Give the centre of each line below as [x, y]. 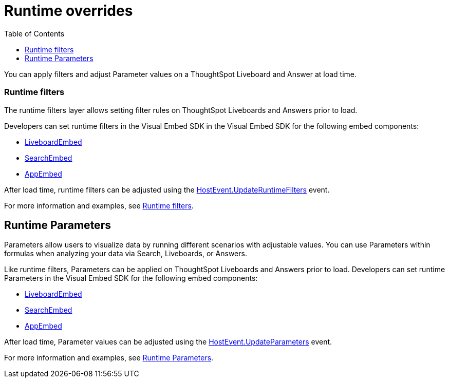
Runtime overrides [69, 11]
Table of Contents [34, 33]
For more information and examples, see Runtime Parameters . [109, 358]
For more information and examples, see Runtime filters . [99, 205]
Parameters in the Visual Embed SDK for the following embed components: [131, 278]
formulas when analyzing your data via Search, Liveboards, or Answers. [126, 254]
